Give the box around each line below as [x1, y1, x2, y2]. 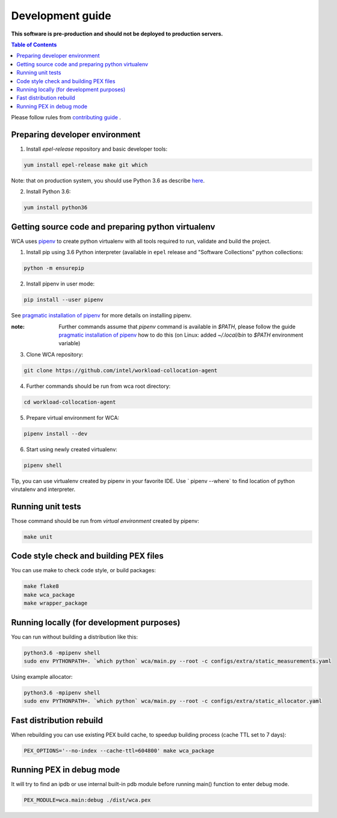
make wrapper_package [23, 600, 88, 607]
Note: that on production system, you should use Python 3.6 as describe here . [11, 176, 205, 184]
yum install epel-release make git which [23, 161, 148, 168]
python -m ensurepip [23, 265, 84, 272]
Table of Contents [11, 41, 57, 48]
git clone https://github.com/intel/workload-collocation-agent [23, 367, 218, 373]
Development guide [11, 9, 111, 22]
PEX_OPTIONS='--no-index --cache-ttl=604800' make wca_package [23, 747, 215, 754]
